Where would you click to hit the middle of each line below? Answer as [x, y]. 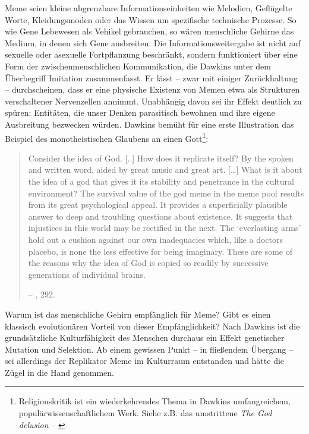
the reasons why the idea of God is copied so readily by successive [148, 263]
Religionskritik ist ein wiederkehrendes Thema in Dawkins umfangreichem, [154, 401]
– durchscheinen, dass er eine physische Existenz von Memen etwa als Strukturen [152, 89]
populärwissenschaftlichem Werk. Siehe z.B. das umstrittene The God [145, 413]
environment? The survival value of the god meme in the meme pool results [166, 193]
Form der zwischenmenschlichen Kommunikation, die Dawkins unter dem [138, 66]
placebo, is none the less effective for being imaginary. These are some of [160, 251]
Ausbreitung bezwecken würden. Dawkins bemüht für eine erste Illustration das [149, 124]
